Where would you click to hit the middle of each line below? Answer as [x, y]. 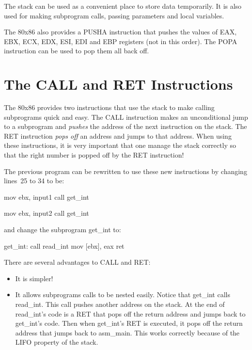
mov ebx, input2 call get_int [47, 213]
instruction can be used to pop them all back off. [77, 51]
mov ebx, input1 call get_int [47, 197]
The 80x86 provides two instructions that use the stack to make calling [109, 107]
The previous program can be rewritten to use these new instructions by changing [126, 171]
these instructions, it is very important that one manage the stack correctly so [120, 145]
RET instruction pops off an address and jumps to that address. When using [118, 135]
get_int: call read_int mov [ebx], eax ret [64, 246]
